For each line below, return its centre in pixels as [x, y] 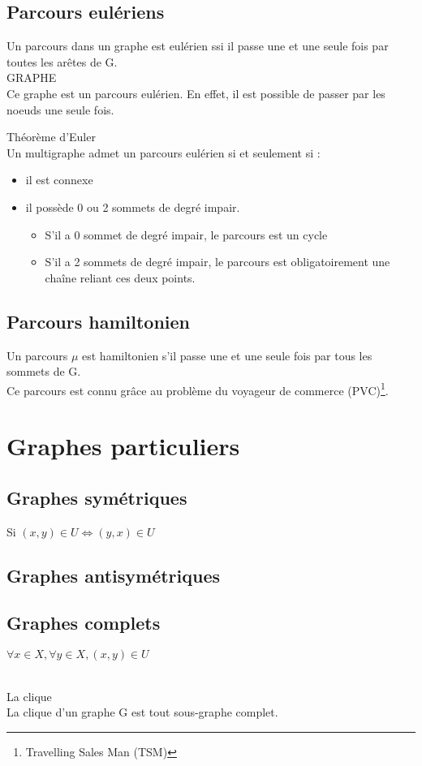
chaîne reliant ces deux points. [120, 277]
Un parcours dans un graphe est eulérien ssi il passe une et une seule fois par [198, 46]
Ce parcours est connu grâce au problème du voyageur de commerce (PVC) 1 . [198, 389]
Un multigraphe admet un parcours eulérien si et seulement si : [164, 152]
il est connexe [59, 180]
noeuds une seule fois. [60, 109]
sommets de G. [44, 371]
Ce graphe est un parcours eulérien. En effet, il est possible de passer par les [196, 93]
